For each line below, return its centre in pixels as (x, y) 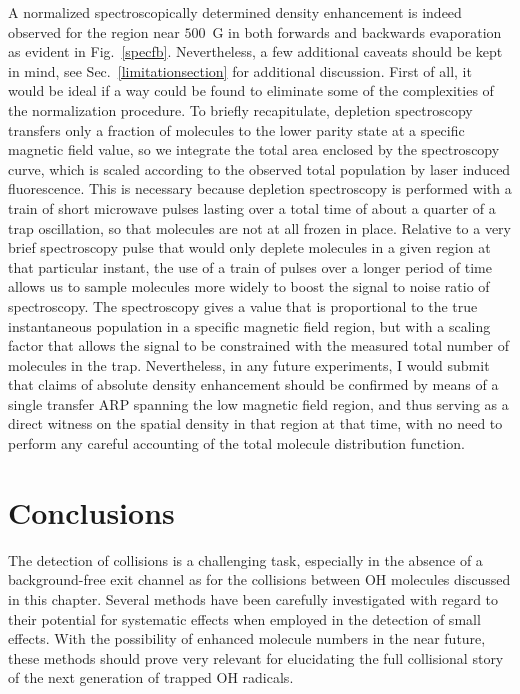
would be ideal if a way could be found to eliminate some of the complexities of (251, 90)
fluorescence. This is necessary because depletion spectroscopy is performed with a (260, 188)
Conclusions (91, 511)
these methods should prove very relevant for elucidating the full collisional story (256, 657)
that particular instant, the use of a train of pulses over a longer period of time (250, 266)
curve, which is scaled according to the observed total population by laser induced (259, 168)
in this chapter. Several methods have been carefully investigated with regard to (253, 598)
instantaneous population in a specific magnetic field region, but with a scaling (249, 325)
